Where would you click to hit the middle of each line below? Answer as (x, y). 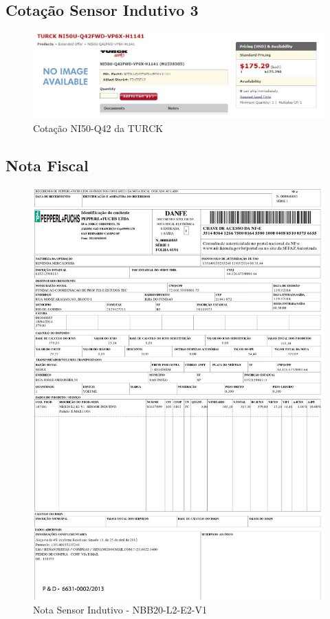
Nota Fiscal (47, 165)
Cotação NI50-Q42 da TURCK (98, 128)
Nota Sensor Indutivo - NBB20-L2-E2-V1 (120, 609)
